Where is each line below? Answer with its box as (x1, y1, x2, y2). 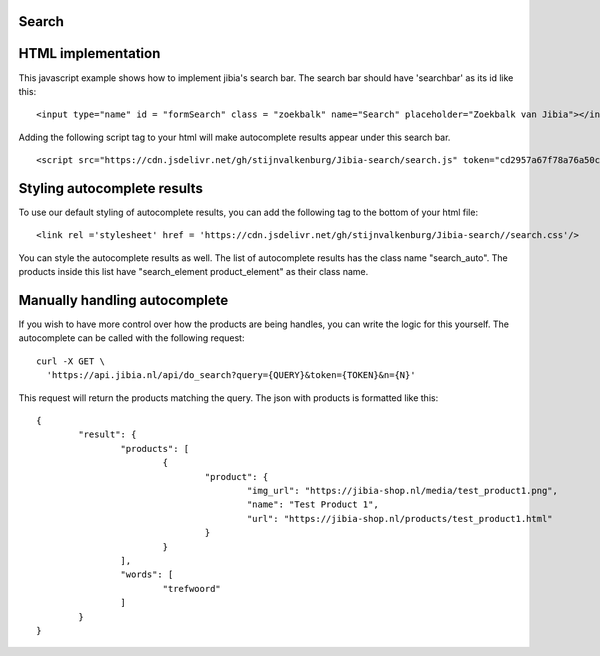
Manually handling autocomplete (18, 291, 229, 309)
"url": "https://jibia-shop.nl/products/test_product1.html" (246, 513, 554, 524)
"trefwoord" (162, 583, 222, 594)
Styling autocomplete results (18, 180, 204, 197)
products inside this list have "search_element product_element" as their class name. (18, 266, 369, 278)
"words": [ (120, 569, 174, 580)
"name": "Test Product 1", (246, 499, 379, 510)
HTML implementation (18, 45, 161, 62)
